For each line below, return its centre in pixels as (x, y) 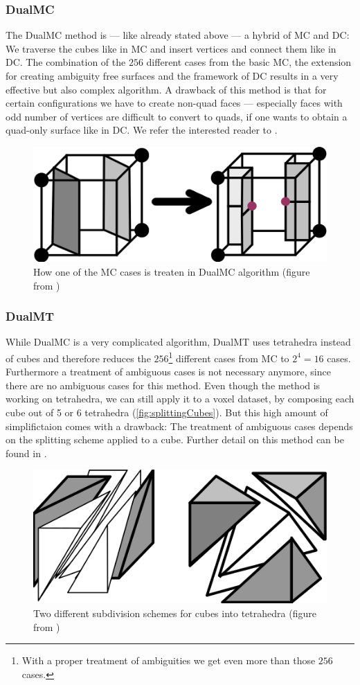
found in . (26, 453)
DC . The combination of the (66, 62)
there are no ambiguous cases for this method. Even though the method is (163, 385)
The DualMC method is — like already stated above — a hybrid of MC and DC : (178, 35)
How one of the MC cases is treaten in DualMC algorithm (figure (172, 271)
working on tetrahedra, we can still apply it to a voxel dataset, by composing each (180, 399)
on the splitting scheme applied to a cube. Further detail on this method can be (175, 439)
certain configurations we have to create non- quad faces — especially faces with (174, 103)
